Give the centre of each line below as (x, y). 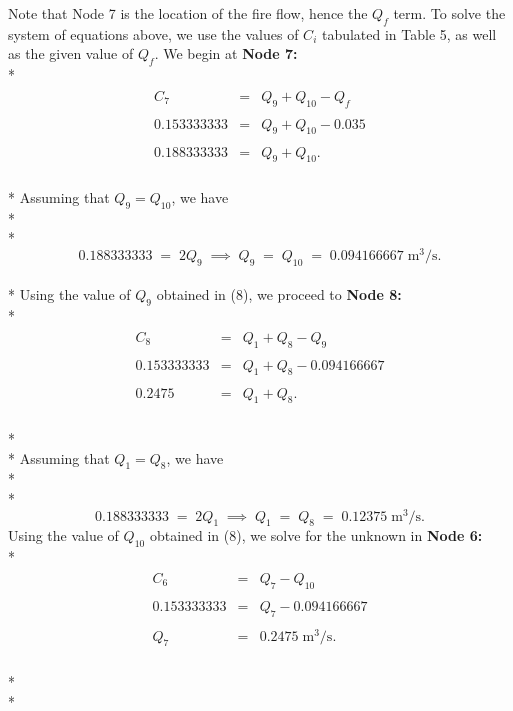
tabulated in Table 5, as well (409, 33)
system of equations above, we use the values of (153, 33)
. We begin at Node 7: (226, 53)
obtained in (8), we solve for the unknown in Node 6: (316, 535)
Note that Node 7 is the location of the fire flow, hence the (188, 13)
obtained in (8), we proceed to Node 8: (279, 294)
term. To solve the (449, 13)
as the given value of (71, 53)
